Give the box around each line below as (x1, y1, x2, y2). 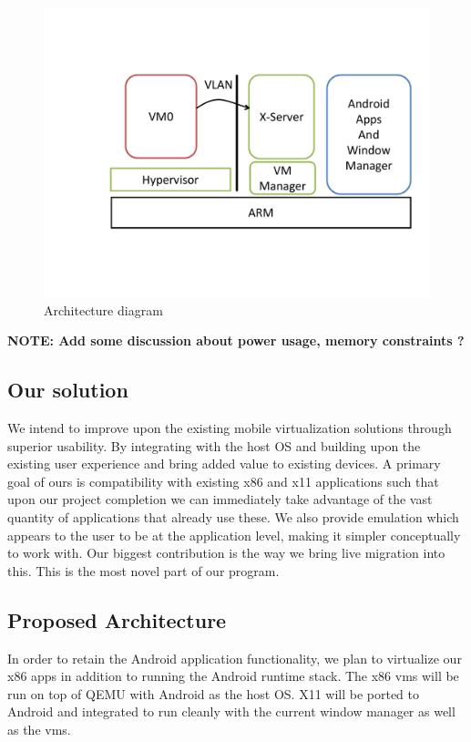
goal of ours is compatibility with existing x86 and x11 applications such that (7, 471, 439, 490)
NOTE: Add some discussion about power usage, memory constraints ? (7, 331, 465, 350)
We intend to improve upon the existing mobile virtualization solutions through (7, 417, 452, 437)
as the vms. (7, 719, 71, 738)
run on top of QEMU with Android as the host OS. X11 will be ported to (7, 684, 420, 703)
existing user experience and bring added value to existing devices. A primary (7, 454, 441, 473)
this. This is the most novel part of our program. (7, 561, 280, 580)
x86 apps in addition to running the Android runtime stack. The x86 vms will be (7, 666, 459, 685)
